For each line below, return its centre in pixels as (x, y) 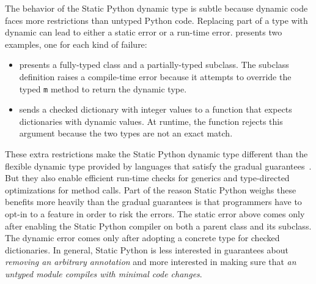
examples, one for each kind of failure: (76, 44)
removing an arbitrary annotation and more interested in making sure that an (151, 262)
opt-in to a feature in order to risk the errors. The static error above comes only (155, 213)
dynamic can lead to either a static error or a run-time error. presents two (144, 32)
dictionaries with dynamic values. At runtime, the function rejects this (151, 121)
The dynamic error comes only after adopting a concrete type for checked (142, 238)
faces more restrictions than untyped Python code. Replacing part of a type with (156, 20)
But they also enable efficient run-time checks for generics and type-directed (147, 178)
